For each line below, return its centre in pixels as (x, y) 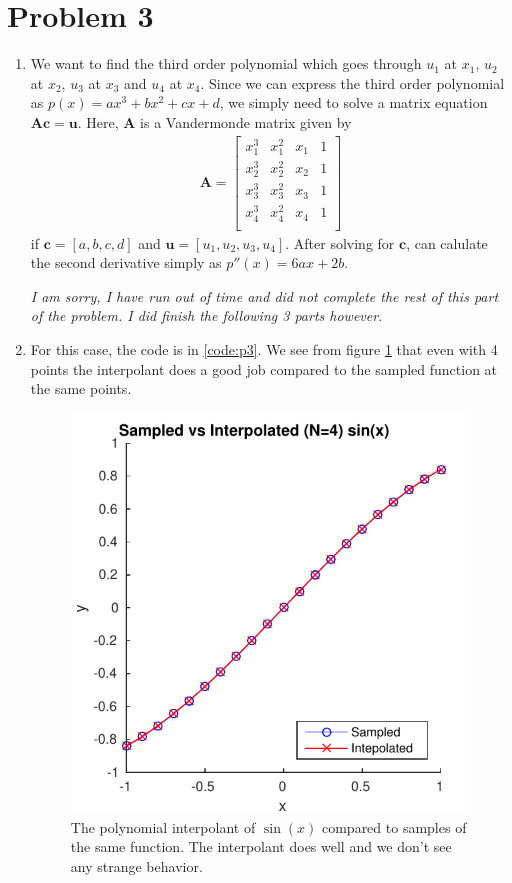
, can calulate (447, 242)
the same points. (81, 388)
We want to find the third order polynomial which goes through (226, 63)
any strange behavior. (136, 865)
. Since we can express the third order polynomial (352, 82)
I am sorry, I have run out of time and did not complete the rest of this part (264, 295)
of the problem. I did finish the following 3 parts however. (206, 315)
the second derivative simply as (126, 262)
